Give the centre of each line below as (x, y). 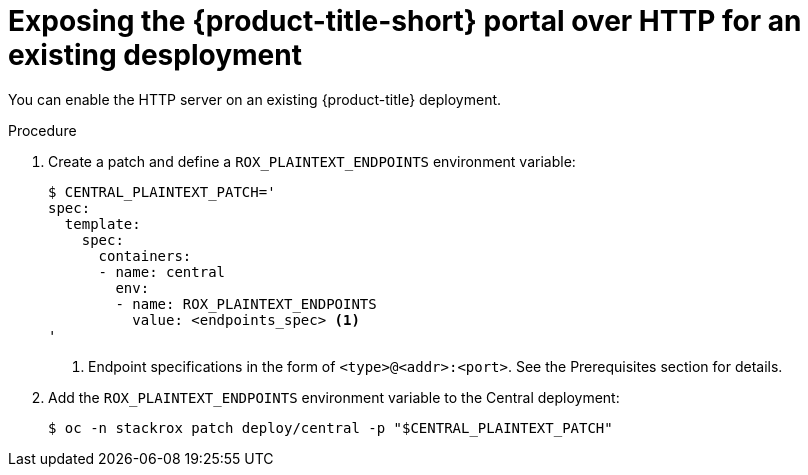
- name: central (162, 271)
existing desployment (155, 55)
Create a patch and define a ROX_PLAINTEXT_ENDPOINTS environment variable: (312, 161)
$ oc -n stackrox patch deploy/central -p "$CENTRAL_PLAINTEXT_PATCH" (330, 427)
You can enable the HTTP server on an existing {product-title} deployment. (255, 99)
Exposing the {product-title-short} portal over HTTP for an (405, 21)
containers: (145, 255)
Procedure (42, 130)
